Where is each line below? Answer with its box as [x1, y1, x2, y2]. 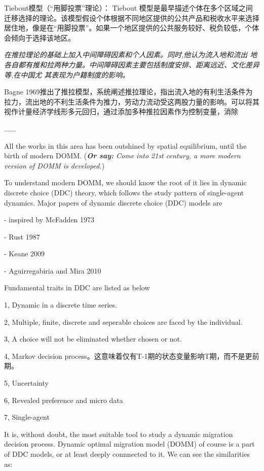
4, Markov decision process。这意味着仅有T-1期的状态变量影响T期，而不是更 [4, 350, 252, 361]
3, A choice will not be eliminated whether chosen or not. [4, 333, 182, 344]
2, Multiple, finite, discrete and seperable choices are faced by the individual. [4, 316, 243, 327]
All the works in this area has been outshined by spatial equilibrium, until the [4, 140, 247, 151]
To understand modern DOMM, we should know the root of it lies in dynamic [4, 177, 247, 188]
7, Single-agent [4, 412, 50, 422]
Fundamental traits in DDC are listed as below [4, 282, 150, 293]
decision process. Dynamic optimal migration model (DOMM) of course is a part [4, 439, 255, 449]
